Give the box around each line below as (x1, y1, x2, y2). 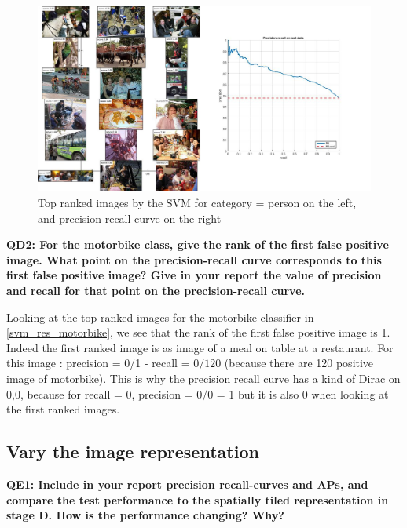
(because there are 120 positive (224, 355, 374, 371)
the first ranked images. (6, 401, 120, 417)
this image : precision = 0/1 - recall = (6, 355, 190, 371)
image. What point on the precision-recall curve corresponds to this (6, 251, 382, 268)
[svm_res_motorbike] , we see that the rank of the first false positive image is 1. (6, 324, 390, 340)
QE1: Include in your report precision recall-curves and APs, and (6, 475, 368, 492)
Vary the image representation (6, 439, 259, 464)
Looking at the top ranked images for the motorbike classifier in (6, 308, 314, 325)
